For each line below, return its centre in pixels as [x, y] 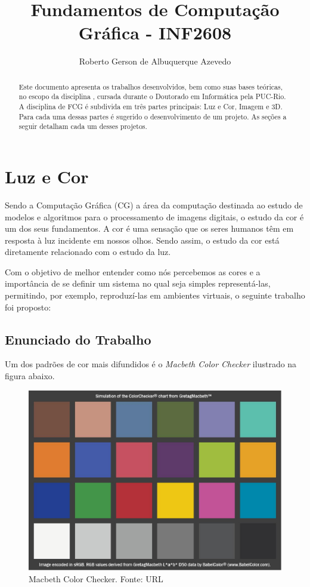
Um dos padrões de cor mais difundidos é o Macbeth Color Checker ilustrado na [151, 364]
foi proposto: [28, 307]
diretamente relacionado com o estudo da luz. [88, 252]
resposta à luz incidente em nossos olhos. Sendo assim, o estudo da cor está [142, 240]
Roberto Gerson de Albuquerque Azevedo [155, 61]
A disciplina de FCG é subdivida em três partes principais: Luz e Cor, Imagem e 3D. [151, 107]
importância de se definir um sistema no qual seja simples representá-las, [138, 283]
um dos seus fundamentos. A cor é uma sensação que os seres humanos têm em [149, 228]
